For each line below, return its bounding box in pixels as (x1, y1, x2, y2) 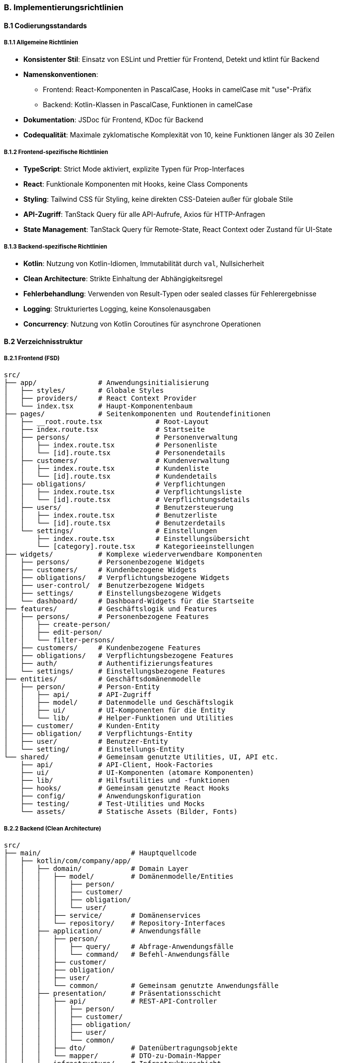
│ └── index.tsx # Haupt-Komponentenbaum (4, 402, 193, 410)
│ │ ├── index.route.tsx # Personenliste (4, 441, 217, 449)
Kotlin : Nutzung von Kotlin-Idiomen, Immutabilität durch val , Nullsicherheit (23, 259, 265, 268)
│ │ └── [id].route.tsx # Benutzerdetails (4, 519, 226, 527)
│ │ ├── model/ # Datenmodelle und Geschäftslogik (4, 698, 234, 707)
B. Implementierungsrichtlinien (4, 2, 124, 12)
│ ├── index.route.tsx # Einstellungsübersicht (4, 535, 250, 543)
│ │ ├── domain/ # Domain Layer (4, 865, 189, 873)
